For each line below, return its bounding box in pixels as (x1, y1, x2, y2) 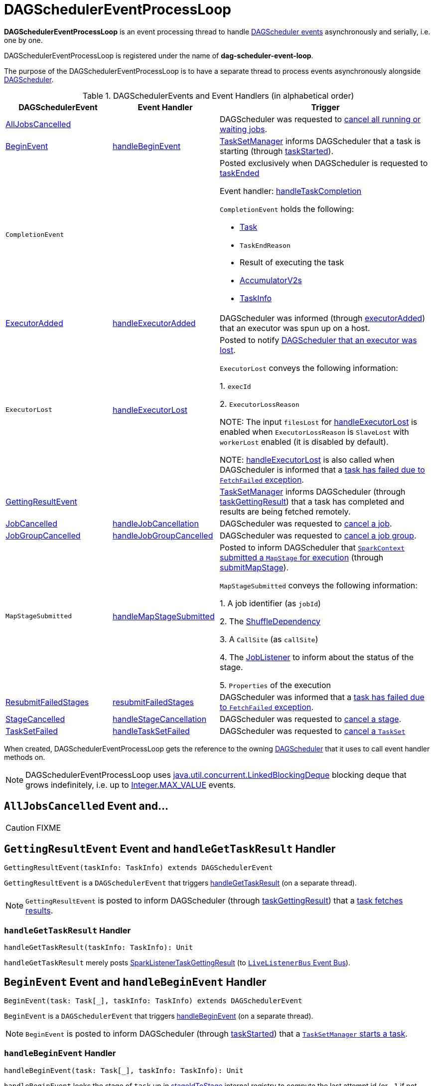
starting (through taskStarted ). (220, 146, 334, 156)
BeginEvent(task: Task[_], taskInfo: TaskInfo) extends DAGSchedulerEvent (4, 997, 302, 1005)
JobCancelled (5, 518, 57, 529)
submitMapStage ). (220, 562, 289, 572)
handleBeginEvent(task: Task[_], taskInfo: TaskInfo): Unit (4, 1066, 244, 1075)
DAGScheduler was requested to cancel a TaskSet (220, 725, 406, 736)
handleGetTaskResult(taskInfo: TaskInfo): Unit (4, 943, 193, 952)
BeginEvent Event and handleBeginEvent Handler (4, 975, 267, 988)
